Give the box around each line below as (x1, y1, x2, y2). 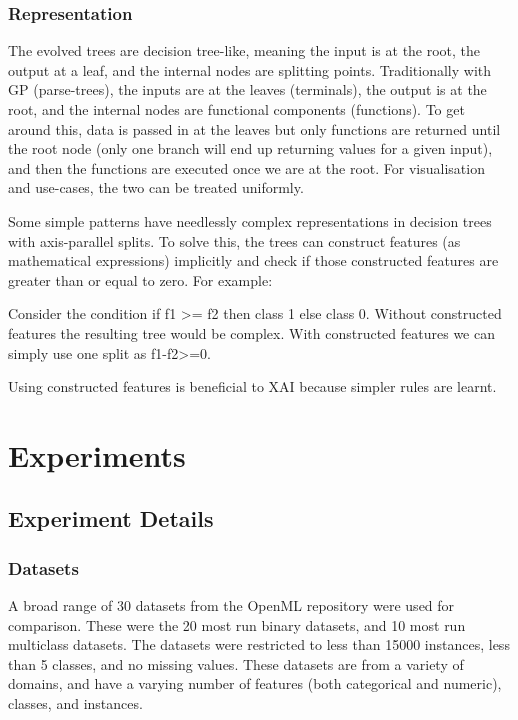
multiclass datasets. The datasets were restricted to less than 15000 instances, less (8, 634, 510, 655)
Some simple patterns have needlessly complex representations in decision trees (8, 210, 492, 231)
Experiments (8, 434, 186, 475)
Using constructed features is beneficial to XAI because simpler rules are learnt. (8, 376, 497, 397)
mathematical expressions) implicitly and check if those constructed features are (8, 250, 499, 271)
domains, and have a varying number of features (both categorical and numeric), (8, 673, 502, 694)
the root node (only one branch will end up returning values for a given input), (8, 138, 493, 159)
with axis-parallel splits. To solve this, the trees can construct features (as (8, 230, 461, 251)
